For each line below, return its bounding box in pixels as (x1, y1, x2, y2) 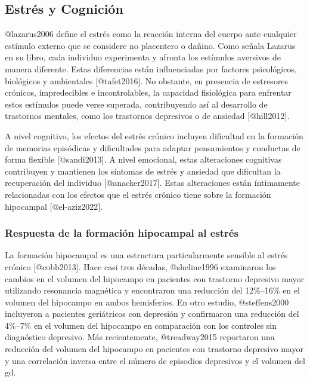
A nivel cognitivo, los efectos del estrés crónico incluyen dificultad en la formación (5, 129, 303, 142)
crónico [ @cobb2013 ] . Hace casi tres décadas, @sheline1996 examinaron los (5, 260, 276, 273)
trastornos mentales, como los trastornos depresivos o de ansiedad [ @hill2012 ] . (5, 109, 290, 122)
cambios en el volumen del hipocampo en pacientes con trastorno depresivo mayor (5, 272, 305, 285)
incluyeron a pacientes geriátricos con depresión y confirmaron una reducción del (5, 307, 299, 320)
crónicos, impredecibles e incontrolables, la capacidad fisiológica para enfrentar (5, 86, 292, 99)
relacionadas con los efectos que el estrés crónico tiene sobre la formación (5, 188, 271, 200)
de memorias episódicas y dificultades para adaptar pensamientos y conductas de (5, 141, 300, 154)
